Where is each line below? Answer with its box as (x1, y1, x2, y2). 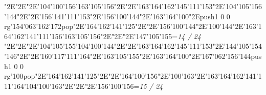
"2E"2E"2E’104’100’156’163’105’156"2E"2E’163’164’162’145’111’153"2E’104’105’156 (4, 1, 262, 11)
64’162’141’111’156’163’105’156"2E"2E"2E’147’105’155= (4, 30, 178, 41)
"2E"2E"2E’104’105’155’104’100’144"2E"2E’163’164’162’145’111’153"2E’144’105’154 (4, 41, 262, 51)
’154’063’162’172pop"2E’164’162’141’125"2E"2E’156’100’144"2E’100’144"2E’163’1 (10, 21, 262, 31)
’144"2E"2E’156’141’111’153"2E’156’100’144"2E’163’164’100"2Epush (4, 11, 215, 21)
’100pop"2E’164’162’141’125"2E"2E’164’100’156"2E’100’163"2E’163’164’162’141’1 (10, 71, 262, 81)
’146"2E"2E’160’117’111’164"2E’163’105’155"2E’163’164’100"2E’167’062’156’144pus (4, 50, 262, 61)
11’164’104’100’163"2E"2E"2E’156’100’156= (4, 80, 140, 91)
